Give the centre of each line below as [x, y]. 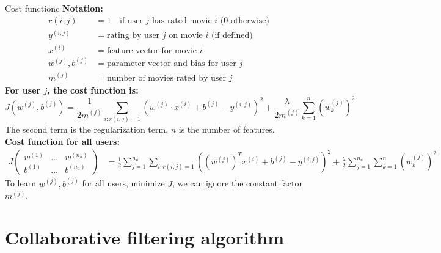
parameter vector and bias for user [172, 64]
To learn [20, 183]
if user [131, 20]
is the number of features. [227, 129]
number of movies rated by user [167, 78]
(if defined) [232, 36]
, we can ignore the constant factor [237, 183]
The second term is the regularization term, [87, 129]
